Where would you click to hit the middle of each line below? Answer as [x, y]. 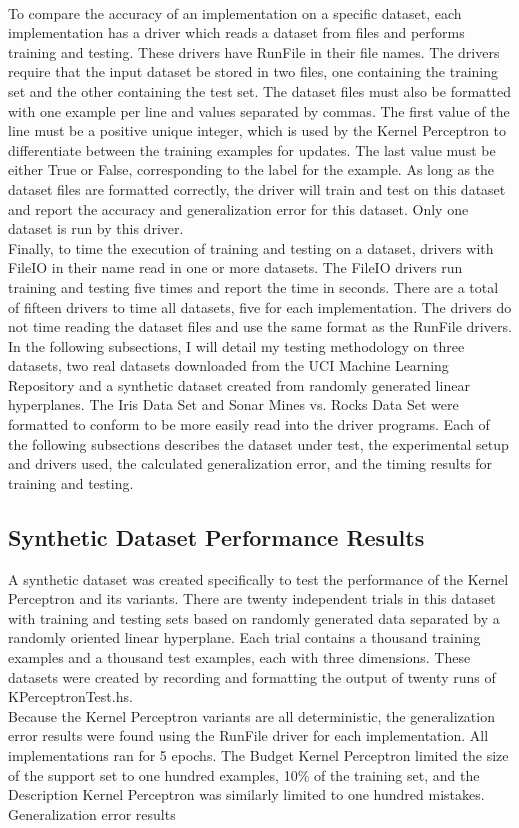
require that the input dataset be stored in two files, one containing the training [253, 71]
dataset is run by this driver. [96, 228]
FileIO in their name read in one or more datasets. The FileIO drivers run [235, 267]
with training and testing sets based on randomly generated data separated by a [254, 617]
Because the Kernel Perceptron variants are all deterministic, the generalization [251, 715]
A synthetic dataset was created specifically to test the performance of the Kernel [258, 578]
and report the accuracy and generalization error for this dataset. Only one [238, 208]
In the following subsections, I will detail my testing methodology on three [236, 345]
